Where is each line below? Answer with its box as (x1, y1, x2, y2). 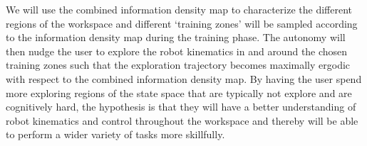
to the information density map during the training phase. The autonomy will (6, 30, 346, 45)
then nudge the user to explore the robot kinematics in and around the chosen (6, 43, 348, 58)
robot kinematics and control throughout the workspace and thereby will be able (6, 113, 358, 128)
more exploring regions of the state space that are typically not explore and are (6, 85, 352, 100)
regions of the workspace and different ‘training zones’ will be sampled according (6, 16, 358, 30)
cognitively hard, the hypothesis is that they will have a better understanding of (6, 99, 356, 114)
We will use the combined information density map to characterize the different (6, 2, 353, 16)
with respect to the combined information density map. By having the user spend (6, 71, 362, 86)
